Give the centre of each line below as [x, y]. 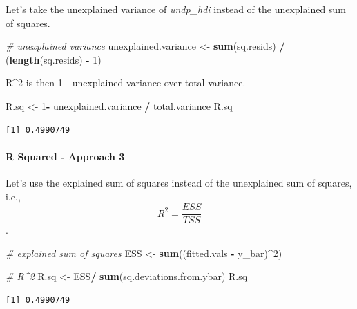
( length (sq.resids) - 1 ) [54, 59]
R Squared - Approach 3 [65, 156]
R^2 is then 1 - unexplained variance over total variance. [126, 83]
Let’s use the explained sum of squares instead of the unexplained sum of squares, [179, 182]
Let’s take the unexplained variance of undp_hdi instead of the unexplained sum [176, 9]
